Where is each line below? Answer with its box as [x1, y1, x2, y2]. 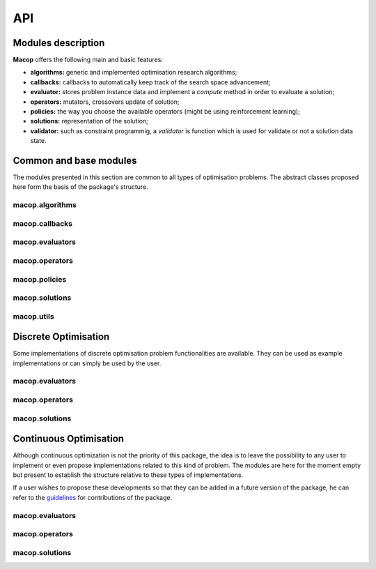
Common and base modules [13, 155, 137, 167]
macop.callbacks [13, 218, 73, 228]
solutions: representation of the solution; [30, 117, 149, 126]
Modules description [13, 37, 105, 49]
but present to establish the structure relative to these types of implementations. [13, 471, 244, 479]
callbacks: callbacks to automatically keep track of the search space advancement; [30, 77, 271, 86]
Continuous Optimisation [13, 433, 125, 445]
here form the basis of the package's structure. [13, 183, 149, 191]
